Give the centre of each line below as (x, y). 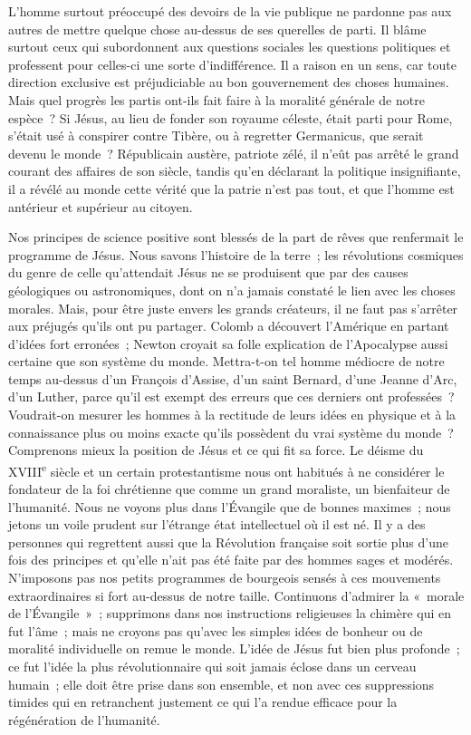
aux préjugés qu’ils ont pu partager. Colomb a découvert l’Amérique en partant (229, 326)
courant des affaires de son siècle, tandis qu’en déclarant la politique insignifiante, (235, 171)
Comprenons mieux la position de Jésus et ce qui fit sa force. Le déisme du (216, 450)
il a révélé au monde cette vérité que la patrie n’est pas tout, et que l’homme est (231, 188)
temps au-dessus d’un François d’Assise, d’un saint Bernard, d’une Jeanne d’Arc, (233, 378)
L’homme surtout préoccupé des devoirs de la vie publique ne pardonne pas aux (230, 11)
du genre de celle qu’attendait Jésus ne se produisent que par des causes (208, 272)
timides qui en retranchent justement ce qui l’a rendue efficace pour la (203, 702)
